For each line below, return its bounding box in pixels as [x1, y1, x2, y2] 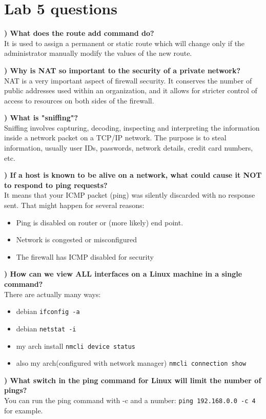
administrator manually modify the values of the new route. [4, 48, 192, 58]
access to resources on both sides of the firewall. [4, 95, 154, 106]
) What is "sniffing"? [4, 112, 78, 123]
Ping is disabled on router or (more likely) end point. [16, 217, 183, 227]
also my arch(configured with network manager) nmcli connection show [16, 358, 247, 368]
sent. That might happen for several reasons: [4, 200, 145, 211]
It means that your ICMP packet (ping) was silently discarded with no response [4, 190, 255, 200]
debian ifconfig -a [16, 306, 80, 317]
